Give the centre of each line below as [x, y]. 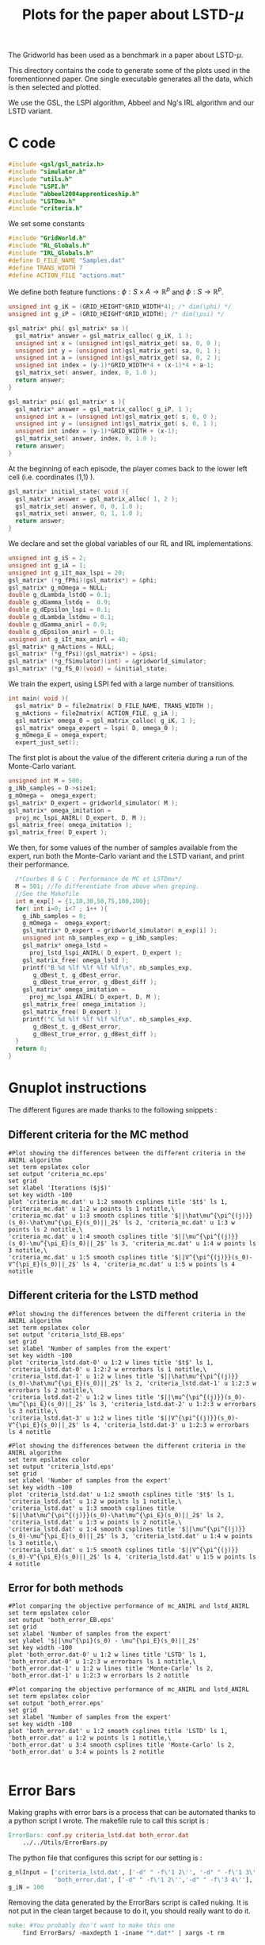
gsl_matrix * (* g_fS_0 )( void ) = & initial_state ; [88, 669]
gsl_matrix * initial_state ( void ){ [68, 491]
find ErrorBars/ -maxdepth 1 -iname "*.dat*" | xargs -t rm [123, 1933]
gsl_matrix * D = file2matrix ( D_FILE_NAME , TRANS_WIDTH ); [115, 705]
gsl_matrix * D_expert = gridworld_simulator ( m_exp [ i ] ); [120, 931]
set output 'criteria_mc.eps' [58, 1174]
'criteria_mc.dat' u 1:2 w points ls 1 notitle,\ [92, 1209]
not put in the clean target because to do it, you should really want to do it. [129, 1911]
